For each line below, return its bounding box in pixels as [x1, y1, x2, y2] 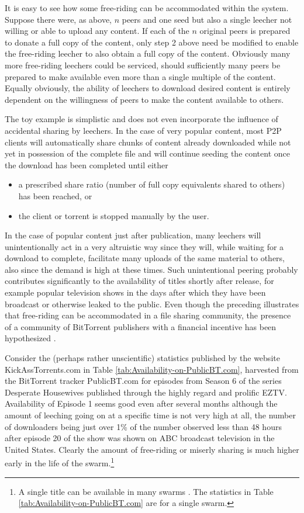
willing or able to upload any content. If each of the [5, 25, 189, 37]
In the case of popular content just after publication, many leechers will [5, 229, 261, 241]
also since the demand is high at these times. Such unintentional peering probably [5, 263, 298, 275]
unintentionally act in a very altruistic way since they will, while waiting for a [5, 240, 284, 252]
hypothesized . [5, 332, 56, 344]
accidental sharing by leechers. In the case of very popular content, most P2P [5, 124, 282, 136]
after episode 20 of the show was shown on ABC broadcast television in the [5, 432, 275, 444]
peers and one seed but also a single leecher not [122, 13, 292, 25]
